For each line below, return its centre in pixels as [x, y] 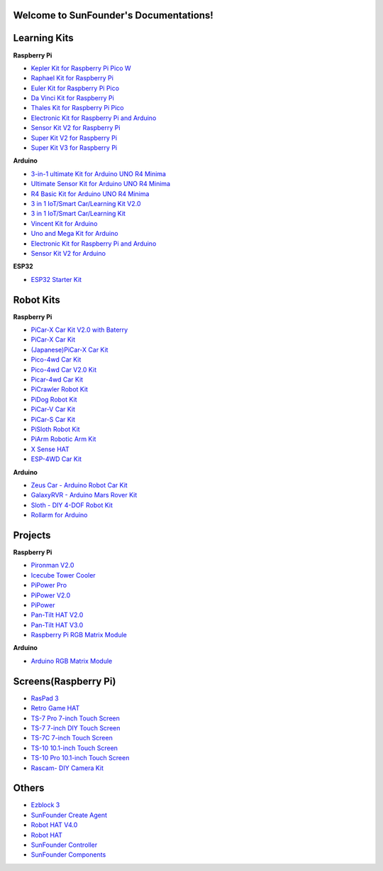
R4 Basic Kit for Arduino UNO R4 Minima [90, 194]
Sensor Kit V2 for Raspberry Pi [76, 128]
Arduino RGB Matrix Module [72, 661]
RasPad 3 [45, 698]
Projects [32, 535]
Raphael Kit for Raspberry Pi [72, 78]
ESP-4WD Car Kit [56, 459]
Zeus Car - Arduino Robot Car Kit [79, 485]
